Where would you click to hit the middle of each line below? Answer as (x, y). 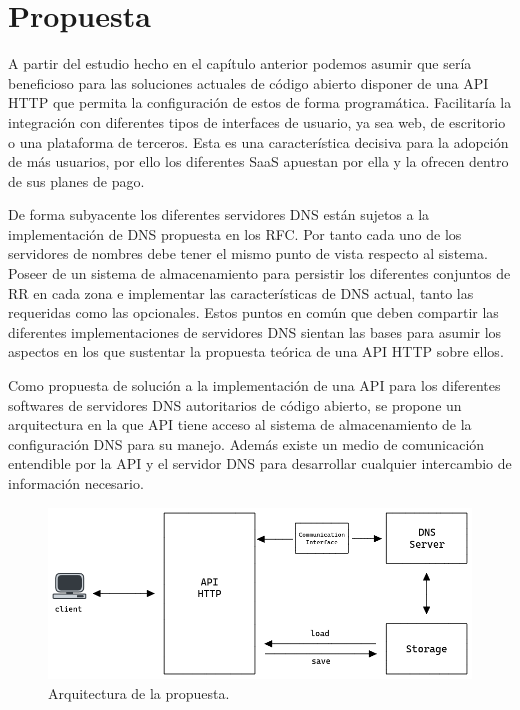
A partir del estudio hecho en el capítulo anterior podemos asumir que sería (240, 63)
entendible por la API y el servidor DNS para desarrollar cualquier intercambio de (260, 463)
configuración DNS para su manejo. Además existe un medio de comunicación (246, 443)
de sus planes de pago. (76, 180)
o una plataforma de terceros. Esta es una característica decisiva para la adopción (258, 141)
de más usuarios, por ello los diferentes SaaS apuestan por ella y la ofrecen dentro (258, 161)
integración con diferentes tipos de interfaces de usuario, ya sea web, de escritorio (257, 121)
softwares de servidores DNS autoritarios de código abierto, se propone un (235, 404)
